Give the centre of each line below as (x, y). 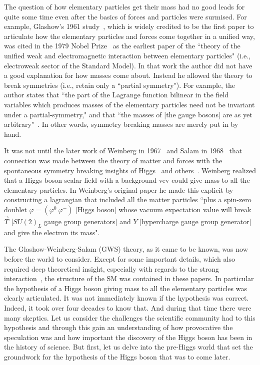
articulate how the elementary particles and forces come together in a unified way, (129, 36)
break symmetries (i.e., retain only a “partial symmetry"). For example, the (120, 85)
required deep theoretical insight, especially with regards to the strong (111, 268)
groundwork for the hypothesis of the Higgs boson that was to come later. (117, 357)
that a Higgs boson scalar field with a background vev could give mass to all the (127, 180)
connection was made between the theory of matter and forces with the (113, 160)
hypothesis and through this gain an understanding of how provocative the (118, 327)
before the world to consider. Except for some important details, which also (119, 259)
